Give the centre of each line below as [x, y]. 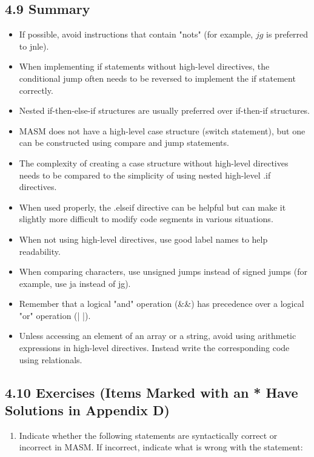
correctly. [36, 90]
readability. [40, 251]
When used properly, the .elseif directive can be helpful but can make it [152, 207]
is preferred [287, 34]
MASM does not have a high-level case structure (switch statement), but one [162, 130]
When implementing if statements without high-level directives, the [144, 66]
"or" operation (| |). [55, 315]
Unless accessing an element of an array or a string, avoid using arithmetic [158, 336]
